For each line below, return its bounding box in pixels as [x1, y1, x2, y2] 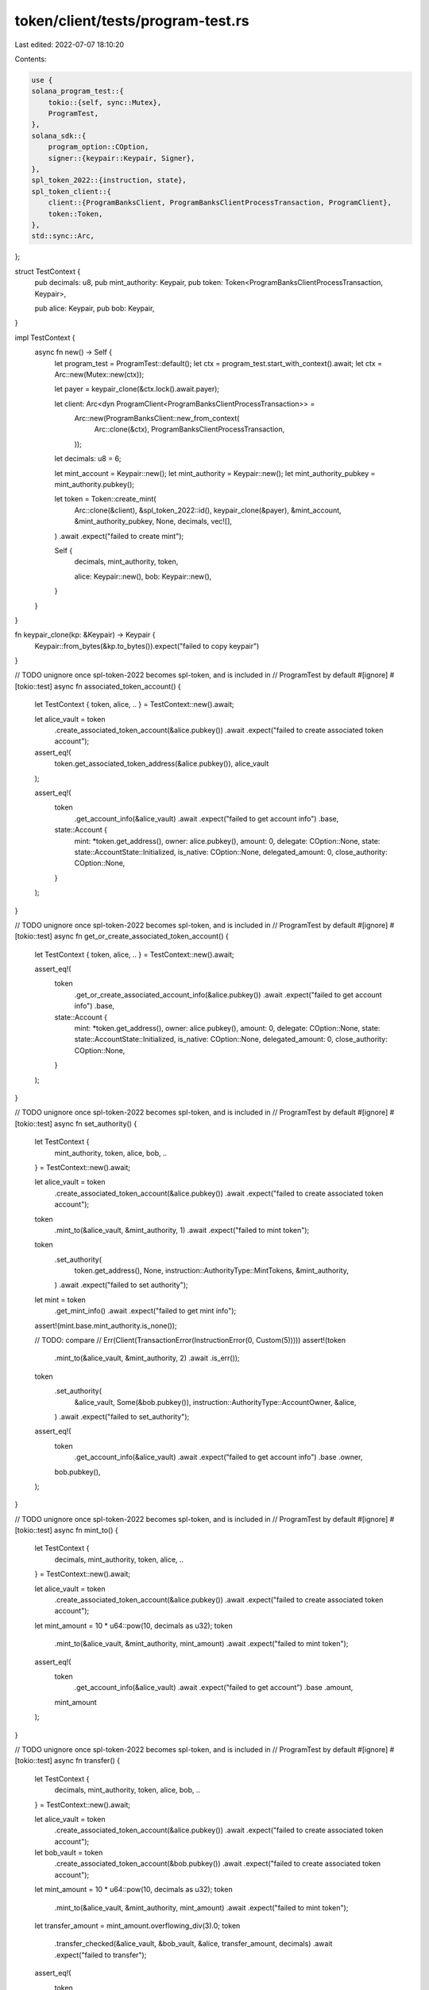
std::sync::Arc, [31, 232, 95, 240]
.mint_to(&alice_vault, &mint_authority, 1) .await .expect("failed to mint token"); [54, 1225, 310, 1235]
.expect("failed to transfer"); [54, 1950, 147, 1960]
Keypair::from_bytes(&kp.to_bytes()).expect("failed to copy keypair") [34, 641, 260, 650]
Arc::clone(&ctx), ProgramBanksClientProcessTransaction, [94, 424, 285, 434]
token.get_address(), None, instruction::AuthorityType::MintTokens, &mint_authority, [74, 1266, 350, 1275]
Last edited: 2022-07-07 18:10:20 [14, 40, 125, 49]
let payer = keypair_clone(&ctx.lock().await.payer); [54, 384, 220, 394]
